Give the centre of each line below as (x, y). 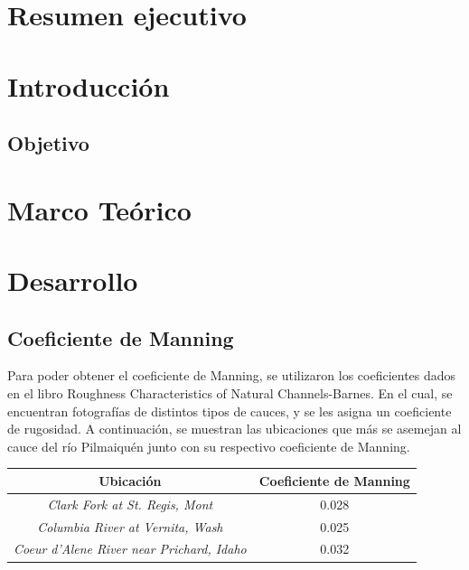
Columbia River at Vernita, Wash (130, 526)
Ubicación (130, 480)
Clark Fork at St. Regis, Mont (130, 504)
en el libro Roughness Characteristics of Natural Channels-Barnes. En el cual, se (230, 393)
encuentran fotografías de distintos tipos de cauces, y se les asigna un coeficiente (230, 411)
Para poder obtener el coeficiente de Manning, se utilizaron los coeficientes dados (232, 375)
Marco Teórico (99, 209)
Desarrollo (73, 280)
